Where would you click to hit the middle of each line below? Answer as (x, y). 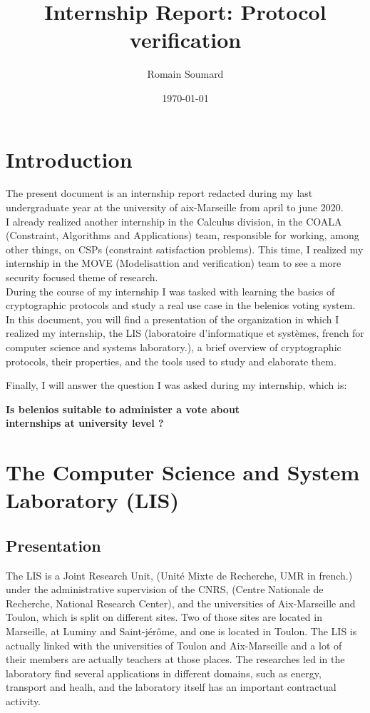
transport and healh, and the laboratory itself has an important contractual (171, 687)
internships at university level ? (85, 423)
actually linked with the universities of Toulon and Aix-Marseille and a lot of (174, 645)
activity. (24, 701)
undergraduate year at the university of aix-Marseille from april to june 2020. (175, 207)
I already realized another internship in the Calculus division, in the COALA (174, 221)
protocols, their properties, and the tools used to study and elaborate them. (171, 361)
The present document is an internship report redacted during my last (159, 193)
